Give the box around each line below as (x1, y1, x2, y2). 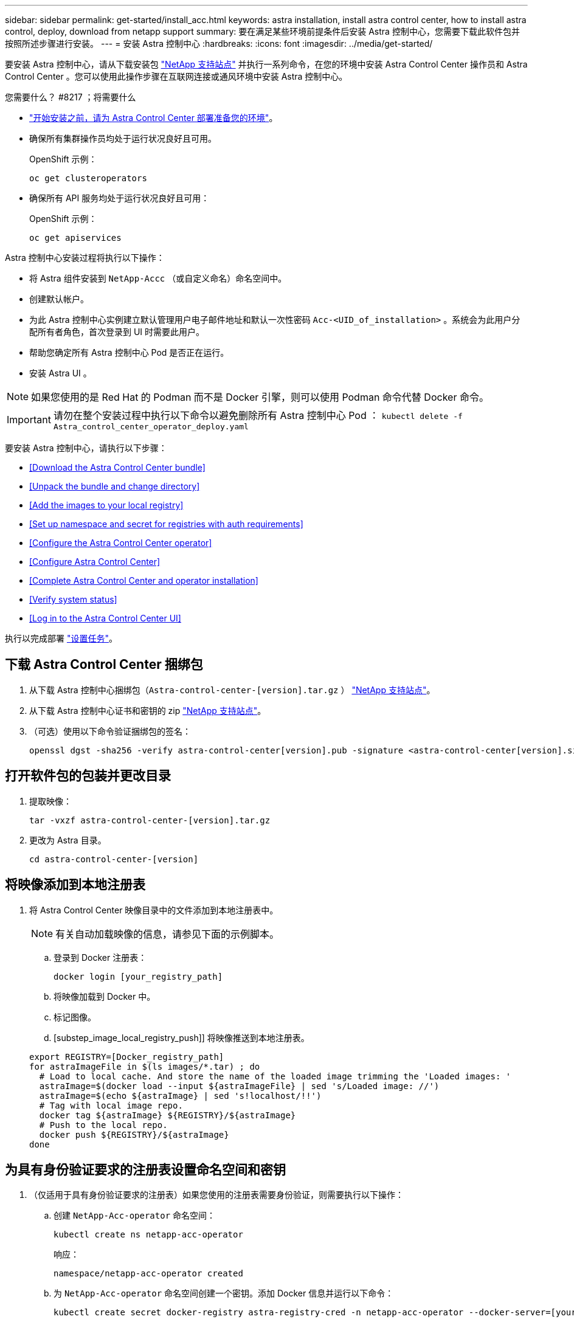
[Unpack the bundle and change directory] (29, 481, 200, 491)
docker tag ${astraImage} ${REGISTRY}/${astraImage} (39, 1110, 296, 1120)
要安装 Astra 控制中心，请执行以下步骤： (5, 443, 167, 453)
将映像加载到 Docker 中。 (54, 991, 156, 1002)
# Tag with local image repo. (39, 1100, 183, 1110)
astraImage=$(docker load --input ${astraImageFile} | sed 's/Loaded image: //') (39, 1081, 440, 1091)
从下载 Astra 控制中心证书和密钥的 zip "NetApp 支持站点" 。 (29, 705, 266, 716)
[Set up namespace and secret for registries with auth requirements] (29, 519, 303, 529)
